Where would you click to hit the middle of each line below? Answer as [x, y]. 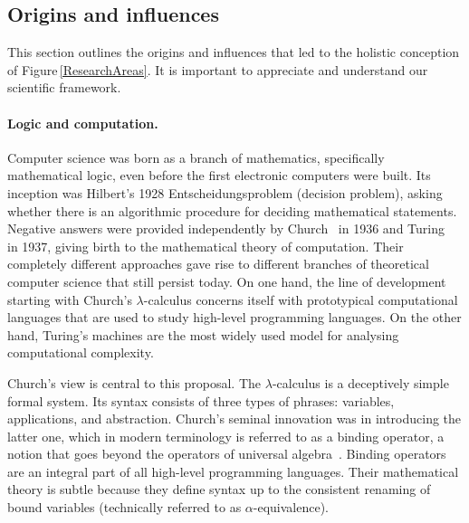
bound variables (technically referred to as [124, 507]
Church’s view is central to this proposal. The [134, 382]
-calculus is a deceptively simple [360, 382]
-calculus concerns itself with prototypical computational [301, 299]
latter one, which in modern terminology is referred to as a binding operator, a [226, 436]
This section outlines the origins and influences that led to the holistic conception [234, 52]
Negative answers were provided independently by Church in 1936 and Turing [226, 228]
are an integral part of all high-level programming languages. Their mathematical [233, 471]
